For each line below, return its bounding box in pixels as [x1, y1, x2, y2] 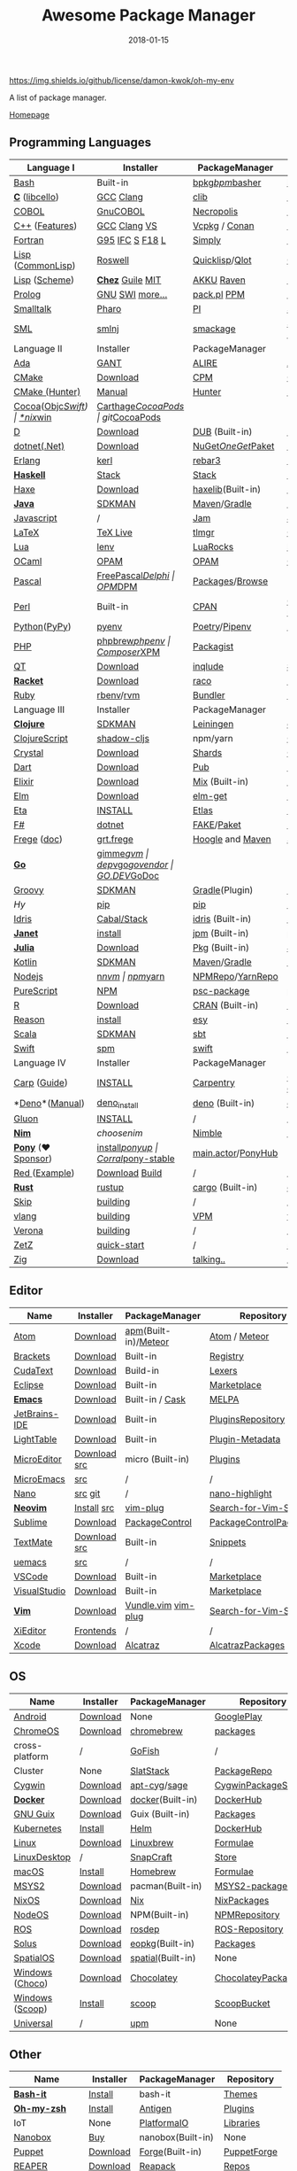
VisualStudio [13, 1585, 66, 1597]
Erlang [13, 454, 42, 466]
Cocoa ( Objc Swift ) [13, 399, 88, 412]
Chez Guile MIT [96, 274, 162, 286]
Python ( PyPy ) [13, 620, 72, 632]
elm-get [193, 789, 228, 802]
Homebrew [129, 1865, 177, 1878]
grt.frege [96, 833, 134, 845]
